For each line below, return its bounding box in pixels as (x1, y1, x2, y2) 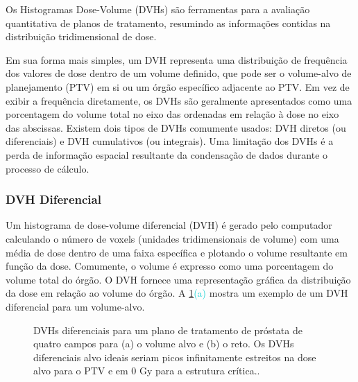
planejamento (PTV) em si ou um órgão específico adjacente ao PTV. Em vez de (6, 79, 350, 94)
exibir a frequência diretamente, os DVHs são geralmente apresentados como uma (6, 93, 352, 107)
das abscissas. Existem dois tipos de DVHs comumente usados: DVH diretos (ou (6, 120, 346, 134)
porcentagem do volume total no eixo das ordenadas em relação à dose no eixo (6, 107, 339, 121)
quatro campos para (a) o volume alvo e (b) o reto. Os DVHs (33, 336, 294, 351)
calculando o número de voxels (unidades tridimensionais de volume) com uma (6, 231, 339, 245)
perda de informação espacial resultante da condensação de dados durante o (6, 147, 328, 162)
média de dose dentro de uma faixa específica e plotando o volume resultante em (6, 245, 348, 259)
